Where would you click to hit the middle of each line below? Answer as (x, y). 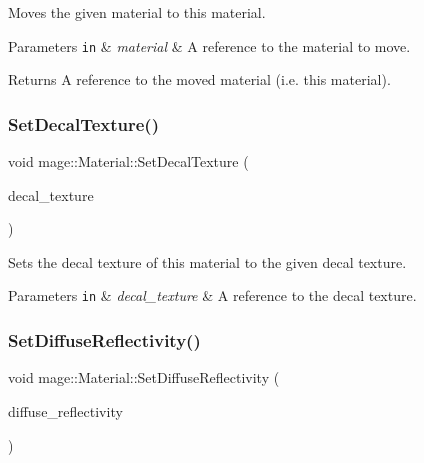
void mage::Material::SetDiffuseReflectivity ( (144, 377)
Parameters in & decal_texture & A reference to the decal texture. (212, 295)
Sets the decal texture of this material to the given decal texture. (207, 261)
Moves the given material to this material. (137, 12)
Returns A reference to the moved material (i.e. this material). (199, 79)
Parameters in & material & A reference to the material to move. (209, 45)
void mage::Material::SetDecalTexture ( (128, 161)
